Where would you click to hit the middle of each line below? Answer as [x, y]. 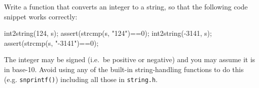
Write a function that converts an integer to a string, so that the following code [126, 6]
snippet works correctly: [41, 16]
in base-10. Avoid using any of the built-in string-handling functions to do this [124, 69]
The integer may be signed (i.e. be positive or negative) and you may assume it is [130, 59]
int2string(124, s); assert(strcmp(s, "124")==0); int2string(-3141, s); [108, 33]
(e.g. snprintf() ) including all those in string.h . [81, 79]
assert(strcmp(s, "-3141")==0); [51, 43]
